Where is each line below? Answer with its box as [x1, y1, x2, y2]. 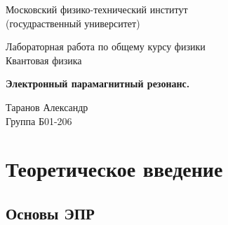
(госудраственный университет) [6, 15, 140, 30]
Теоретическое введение [6, 154, 223, 183]
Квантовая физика [6, 52, 82, 67]
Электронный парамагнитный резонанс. [6, 76, 190, 91]
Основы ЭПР [6, 202, 95, 224]
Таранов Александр [6, 99, 88, 114]
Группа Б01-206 [6, 113, 72, 128]
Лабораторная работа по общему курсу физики [6, 39, 206, 54]
